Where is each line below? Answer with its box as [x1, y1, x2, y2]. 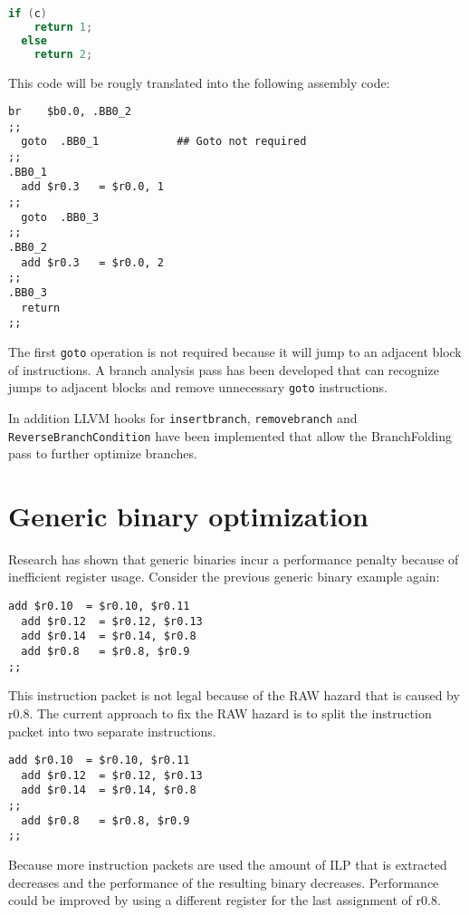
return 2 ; [33, 47, 93, 61]
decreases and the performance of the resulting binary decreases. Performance [8, 872, 439, 891]
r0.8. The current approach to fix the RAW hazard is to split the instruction [8, 703, 432, 722]
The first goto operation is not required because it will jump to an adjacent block [8, 342, 462, 361]
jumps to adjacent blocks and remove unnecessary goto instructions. [8, 378, 388, 397]
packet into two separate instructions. [8, 721, 216, 740]
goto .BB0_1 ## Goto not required [21, 135, 307, 149]
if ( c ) [8, 7, 48, 20]
